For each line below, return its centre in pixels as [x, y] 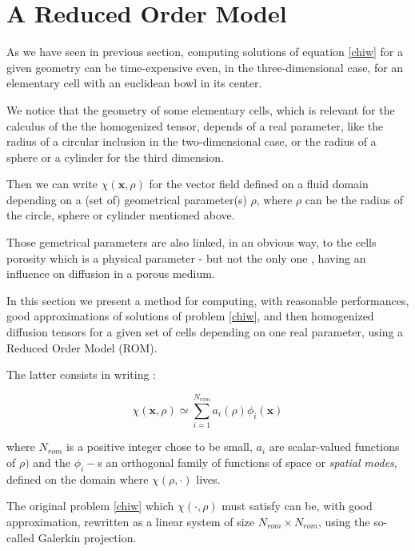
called [20, 537]
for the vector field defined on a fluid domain [259, 184]
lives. [208, 479]
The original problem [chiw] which [90, 506]
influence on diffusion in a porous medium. [111, 273]
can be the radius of [354, 199]
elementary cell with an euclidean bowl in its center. [134, 83]
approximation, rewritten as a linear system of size [131, 521]
